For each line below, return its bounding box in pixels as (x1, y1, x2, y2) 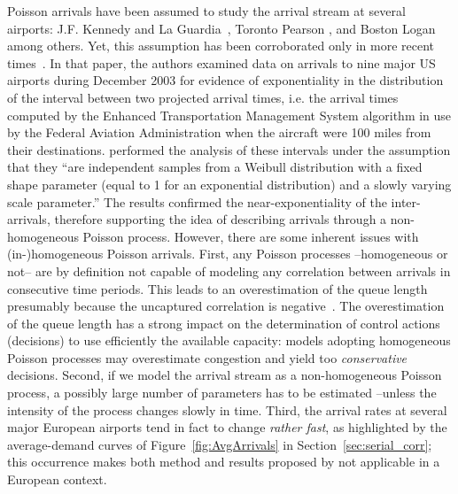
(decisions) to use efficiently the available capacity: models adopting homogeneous (7, 331, 451, 350)
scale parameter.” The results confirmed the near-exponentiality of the (7, 192, 387, 211)
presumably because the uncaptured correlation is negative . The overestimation (7, 297, 445, 315)
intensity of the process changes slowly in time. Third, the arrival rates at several (7, 400, 447, 419)
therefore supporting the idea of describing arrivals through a (54, 210, 387, 228)
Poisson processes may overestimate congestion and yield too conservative (7, 348, 408, 367)
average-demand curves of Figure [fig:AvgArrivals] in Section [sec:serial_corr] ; (7, 435, 432, 453)
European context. (7, 470, 107, 489)
